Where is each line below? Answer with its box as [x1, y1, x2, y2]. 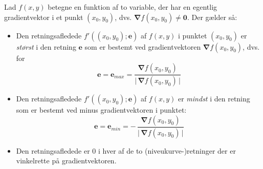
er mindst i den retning [178, 93, 250, 104]
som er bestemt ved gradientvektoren [84, 41, 201, 52]
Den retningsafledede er [16, 145, 90, 156]
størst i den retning [16, 41, 76, 52]
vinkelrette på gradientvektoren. [16, 155, 117, 166]
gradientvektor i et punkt [4, 11, 83, 22]
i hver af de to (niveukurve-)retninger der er [98, 145, 236, 156]
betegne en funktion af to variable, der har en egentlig [48, 2, 217, 12]
